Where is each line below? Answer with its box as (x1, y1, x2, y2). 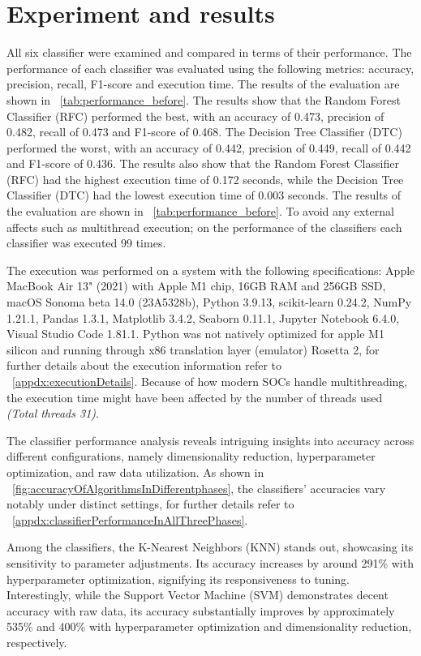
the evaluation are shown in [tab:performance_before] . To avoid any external (6, 203, 394, 220)
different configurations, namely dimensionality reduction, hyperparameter (6, 448, 376, 465)
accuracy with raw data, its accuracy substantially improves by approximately (6, 602, 395, 619)
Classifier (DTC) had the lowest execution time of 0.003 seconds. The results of (6, 187, 402, 204)
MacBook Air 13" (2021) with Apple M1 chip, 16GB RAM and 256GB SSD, (6, 277, 386, 294)
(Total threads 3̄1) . (6, 405, 99, 422)
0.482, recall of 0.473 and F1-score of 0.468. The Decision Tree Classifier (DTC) (6, 123, 402, 140)
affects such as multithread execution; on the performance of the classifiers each (6, 218, 402, 235)
